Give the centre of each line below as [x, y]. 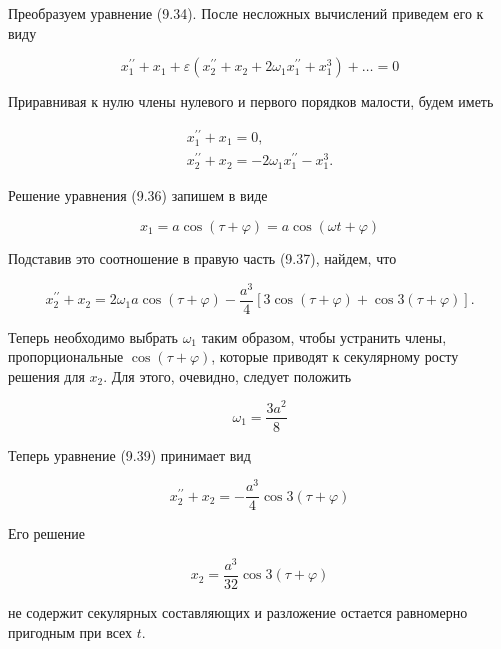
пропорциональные [66, 356]
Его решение [47, 533]
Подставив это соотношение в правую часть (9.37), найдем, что [202, 257]
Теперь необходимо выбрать [93, 336]
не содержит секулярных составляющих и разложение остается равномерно [238, 612]
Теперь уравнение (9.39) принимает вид [129, 454]
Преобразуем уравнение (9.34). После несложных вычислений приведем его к [246, 13]
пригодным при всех [70, 631]
